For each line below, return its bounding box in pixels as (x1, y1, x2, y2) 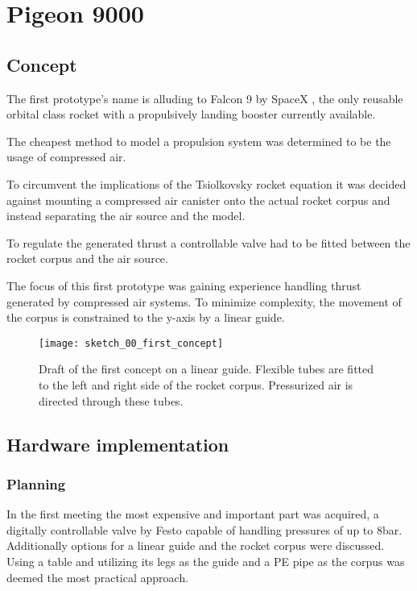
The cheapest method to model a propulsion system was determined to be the (6, 132, 391, 149)
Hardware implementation (6, 431, 229, 456)
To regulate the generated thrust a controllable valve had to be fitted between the (6, 234, 411, 251)
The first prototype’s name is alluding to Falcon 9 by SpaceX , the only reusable (6, 89, 403, 106)
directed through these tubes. (39, 392, 184, 409)
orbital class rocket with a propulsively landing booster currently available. (6, 106, 376, 123)
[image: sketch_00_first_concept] (39, 337, 224, 349)
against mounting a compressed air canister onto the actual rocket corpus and (6, 191, 390, 208)
